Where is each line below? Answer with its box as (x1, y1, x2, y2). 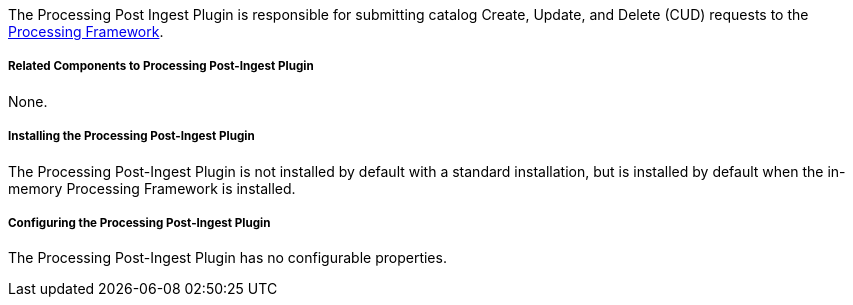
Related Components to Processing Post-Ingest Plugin (8, 59, 314, 74)
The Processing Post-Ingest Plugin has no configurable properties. (8, 249, 447, 267)
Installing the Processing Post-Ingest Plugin (8, 129, 255, 144)
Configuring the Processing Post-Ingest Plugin (8, 215, 271, 230)
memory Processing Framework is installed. (8, 179, 296, 197)
